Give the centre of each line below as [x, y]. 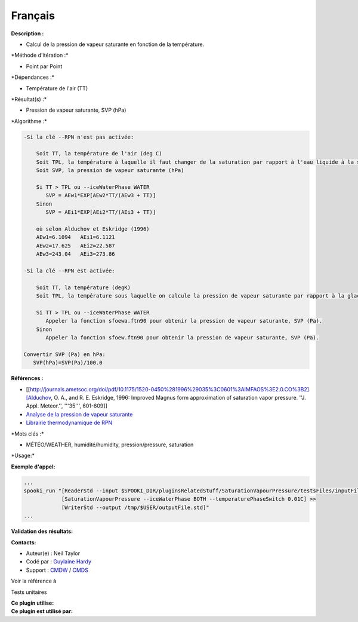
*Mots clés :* [27, 434]
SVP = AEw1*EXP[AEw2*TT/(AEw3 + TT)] [101, 195]
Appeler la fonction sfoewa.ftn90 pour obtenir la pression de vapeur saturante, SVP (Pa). [184, 321]
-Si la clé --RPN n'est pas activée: [79, 137]
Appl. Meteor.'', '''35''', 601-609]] [67, 406]
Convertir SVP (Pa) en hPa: [64, 354]
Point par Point [44, 66]
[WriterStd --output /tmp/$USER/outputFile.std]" [135, 507]
